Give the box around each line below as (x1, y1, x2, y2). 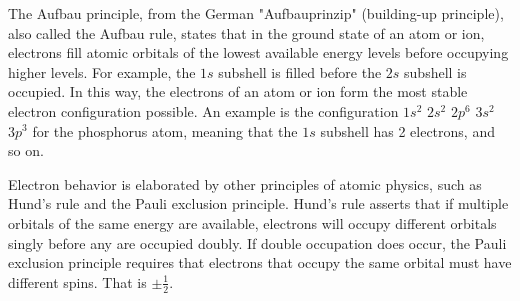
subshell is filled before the (218, 61, 382, 82)
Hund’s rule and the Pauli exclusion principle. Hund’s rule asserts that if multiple (8, 193, 509, 214)
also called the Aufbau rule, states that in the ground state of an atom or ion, (8, 22, 485, 43)
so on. (8, 140, 44, 161)
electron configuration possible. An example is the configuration (8, 100, 399, 121)
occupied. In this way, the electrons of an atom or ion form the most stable (8, 81, 468, 102)
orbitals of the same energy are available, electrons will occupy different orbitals (8, 212, 497, 233)
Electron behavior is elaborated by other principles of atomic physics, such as (8, 173, 482, 194)
